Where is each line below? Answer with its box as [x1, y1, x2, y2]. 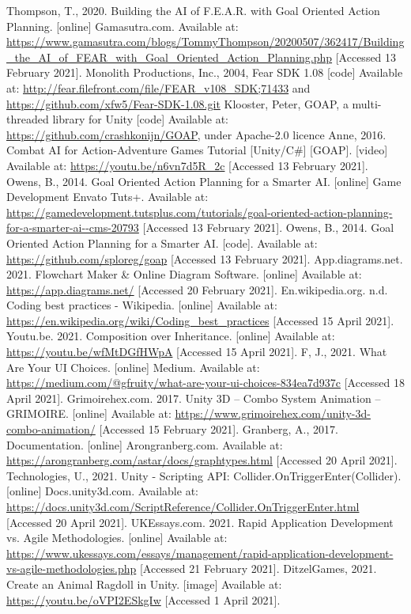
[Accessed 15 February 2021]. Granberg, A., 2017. [99, 421, 338, 438]
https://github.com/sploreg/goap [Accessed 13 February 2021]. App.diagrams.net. [6, 250, 403, 267]
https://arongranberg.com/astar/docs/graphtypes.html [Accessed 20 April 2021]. [6, 452, 398, 468]
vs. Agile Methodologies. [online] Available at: [6, 529, 228, 546]
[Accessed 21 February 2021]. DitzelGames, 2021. [139, 560, 377, 577]
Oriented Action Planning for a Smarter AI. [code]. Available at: [6, 234, 318, 251]
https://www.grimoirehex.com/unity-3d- [175, 405, 371, 422]
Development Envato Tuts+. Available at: [6, 188, 209, 205]
